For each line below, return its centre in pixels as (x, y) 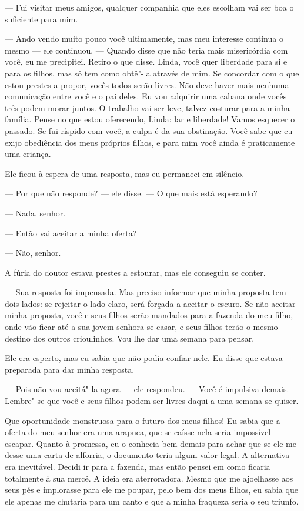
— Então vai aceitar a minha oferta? (71, 233)
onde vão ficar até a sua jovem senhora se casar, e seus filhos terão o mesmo (141, 327)
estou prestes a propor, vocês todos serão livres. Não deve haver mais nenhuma (147, 84)
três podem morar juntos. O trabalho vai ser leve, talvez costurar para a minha (147, 107)
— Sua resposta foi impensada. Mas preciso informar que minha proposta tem (146, 292)
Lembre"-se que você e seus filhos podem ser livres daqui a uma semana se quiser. (152, 401)
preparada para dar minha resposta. (70, 369)
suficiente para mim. (41, 19)
